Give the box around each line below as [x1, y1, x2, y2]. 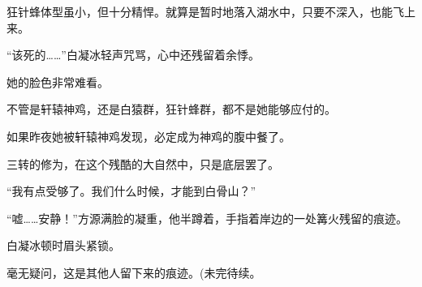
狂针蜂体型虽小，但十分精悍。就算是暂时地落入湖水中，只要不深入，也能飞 [6, 3, 404, 19]
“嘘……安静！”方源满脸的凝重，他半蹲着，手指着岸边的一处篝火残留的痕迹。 [6, 209, 407, 226]
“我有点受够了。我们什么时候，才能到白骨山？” [6, 182, 256, 199]
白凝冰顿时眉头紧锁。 [6, 237, 120, 254]
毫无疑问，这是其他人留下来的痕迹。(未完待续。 [6, 263, 261, 281]
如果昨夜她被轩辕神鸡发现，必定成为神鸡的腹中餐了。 [6, 127, 291, 144]
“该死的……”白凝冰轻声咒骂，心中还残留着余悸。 [6, 46, 260, 63]
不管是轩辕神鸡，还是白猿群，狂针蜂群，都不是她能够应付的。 [6, 101, 336, 118]
